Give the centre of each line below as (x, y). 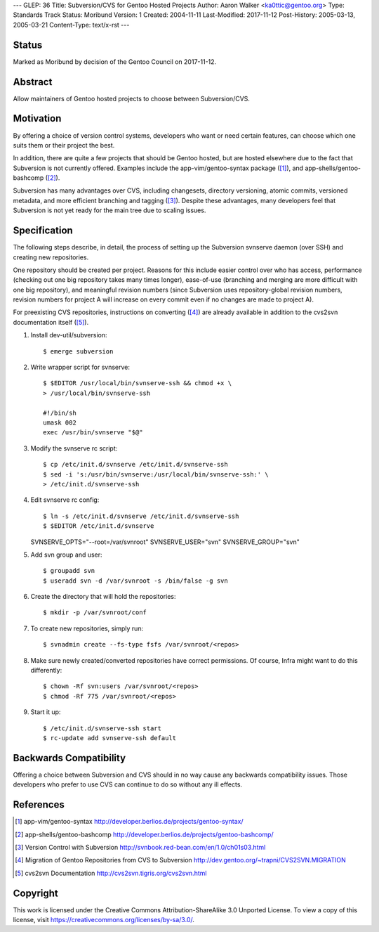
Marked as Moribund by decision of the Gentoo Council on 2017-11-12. (115, 62)
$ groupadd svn (69, 571)
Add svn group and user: (66, 555)
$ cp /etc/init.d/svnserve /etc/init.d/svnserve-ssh (135, 465)
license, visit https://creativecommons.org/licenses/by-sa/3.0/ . (104, 920)
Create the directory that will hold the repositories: (103, 597)
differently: (46, 671)
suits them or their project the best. (64, 145)
